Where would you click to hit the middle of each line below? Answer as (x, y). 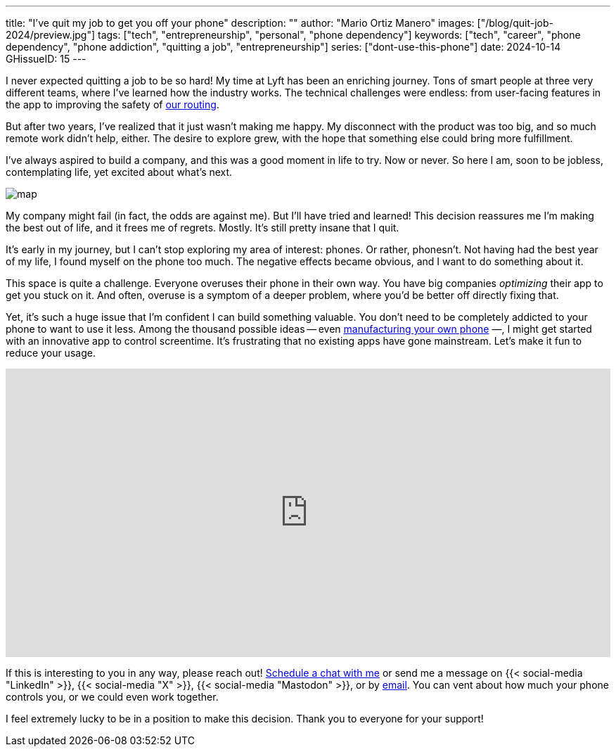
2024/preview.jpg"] (51, 35)
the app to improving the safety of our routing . (113, 104)
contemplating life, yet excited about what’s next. (119, 172)
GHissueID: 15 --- (46, 59)
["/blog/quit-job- (515, 23)
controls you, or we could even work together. (112, 697)
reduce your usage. (51, 353)
